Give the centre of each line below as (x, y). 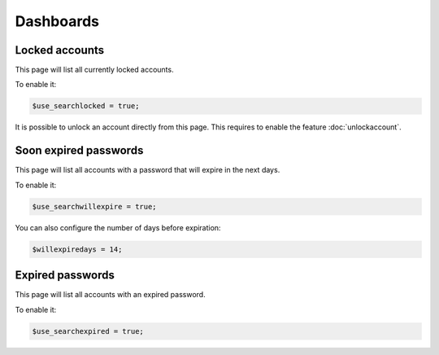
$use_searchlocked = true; (86, 106)
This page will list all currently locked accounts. (94, 70)
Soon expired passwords (79, 151)
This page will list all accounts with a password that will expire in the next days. (148, 170)
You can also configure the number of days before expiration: (118, 227)
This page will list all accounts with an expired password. (111, 295)
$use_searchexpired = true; (88, 331)
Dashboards (57, 21)
